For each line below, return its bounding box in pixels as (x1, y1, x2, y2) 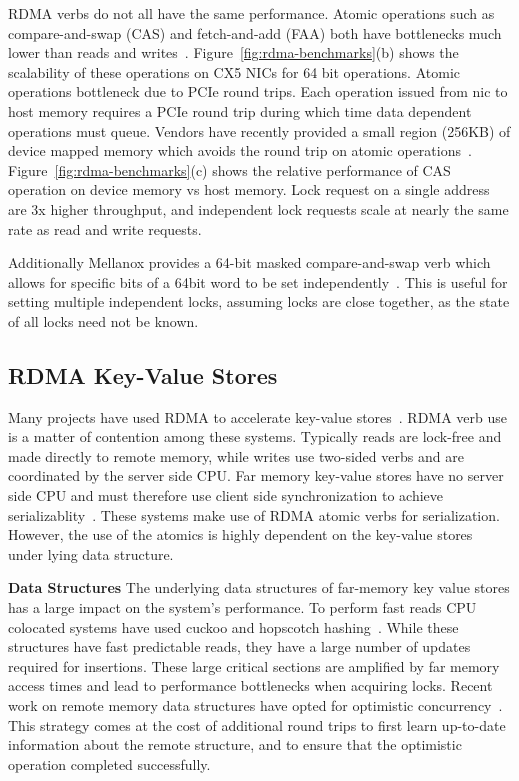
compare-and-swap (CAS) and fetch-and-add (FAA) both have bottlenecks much (8, 22, 502, 43)
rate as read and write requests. (8, 218, 202, 239)
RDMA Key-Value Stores (8, 359, 278, 390)
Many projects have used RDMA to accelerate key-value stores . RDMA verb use (8, 406, 508, 427)
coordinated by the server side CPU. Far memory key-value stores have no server (8, 465, 504, 486)
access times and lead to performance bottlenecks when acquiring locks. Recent (8, 675, 493, 696)
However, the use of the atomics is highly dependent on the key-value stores (8, 524, 473, 545)
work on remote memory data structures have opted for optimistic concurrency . (8, 695, 503, 716)
